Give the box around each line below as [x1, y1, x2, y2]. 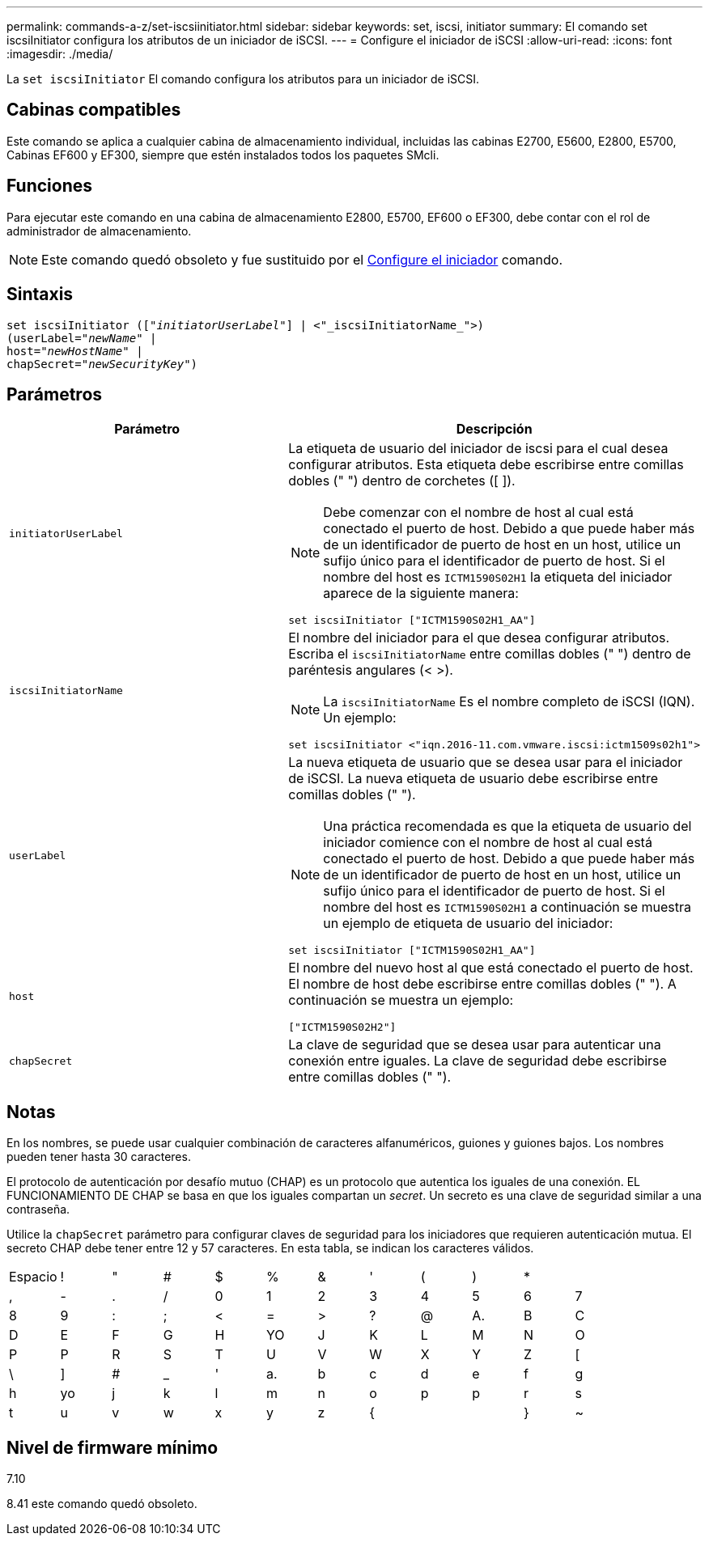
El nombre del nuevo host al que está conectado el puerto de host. [288, 960, 694, 976]
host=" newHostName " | [6, 344, 143, 358]
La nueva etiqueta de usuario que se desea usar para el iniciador [288, 754, 683, 771]
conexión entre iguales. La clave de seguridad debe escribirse [288, 1053, 667, 1070]
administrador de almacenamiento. [6, 223, 192, 238]
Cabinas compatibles [6, 100, 181, 121]
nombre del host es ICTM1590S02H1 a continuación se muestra [323, 899, 692, 916]
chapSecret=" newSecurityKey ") [6, 357, 198, 371]
